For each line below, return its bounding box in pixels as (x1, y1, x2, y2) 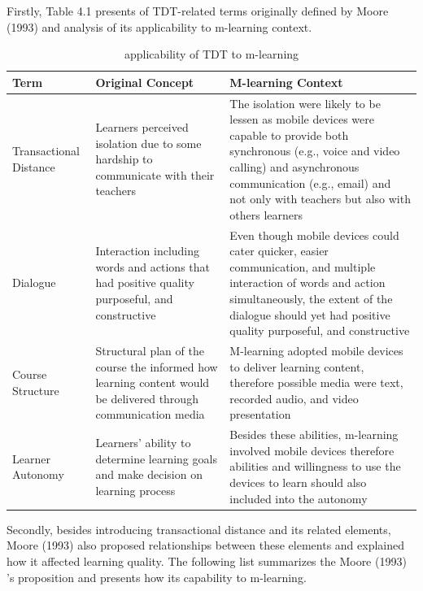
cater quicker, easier (229, 242, 329, 259)
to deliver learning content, (229, 358, 364, 375)
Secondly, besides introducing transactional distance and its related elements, (7, 520, 391, 537)
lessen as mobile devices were (229, 111, 374, 128)
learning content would (95, 374, 210, 391)
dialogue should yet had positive (229, 306, 390, 323)
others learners (229, 206, 303, 223)
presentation (229, 406, 291, 423)
